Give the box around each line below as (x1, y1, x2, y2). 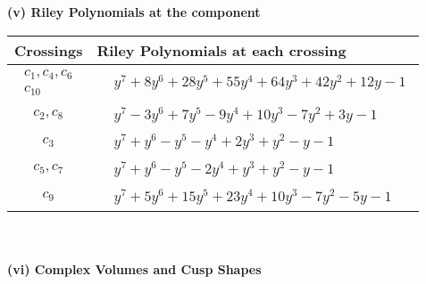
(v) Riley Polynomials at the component (7, 3, 261, 20)
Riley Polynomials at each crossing (96, 39, 347, 61)
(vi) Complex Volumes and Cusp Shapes (7, 260, 262, 279)
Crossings (14, 39, 83, 61)
